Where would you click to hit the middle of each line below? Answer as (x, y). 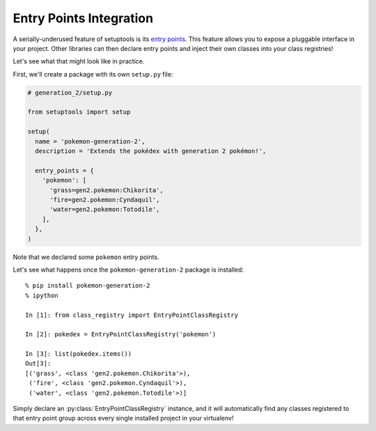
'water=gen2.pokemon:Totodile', (105, 210)
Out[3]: (38, 363)
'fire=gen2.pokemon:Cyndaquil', (105, 199)
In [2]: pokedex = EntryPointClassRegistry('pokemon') (121, 335)
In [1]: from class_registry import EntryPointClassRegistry (132, 315)
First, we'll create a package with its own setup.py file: (93, 74)
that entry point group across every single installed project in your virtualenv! (123, 418)
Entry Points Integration (83, 18)
